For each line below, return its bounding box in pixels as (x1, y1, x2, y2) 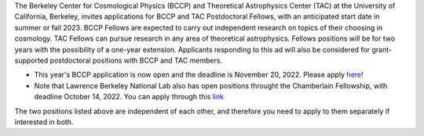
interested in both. (14, 117, 74, 127)
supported (14, 55, 49, 65)
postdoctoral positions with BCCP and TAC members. (49, 55, 223, 65)
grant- (371, 45, 393, 54)
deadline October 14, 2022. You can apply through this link (34, 92, 224, 102)
